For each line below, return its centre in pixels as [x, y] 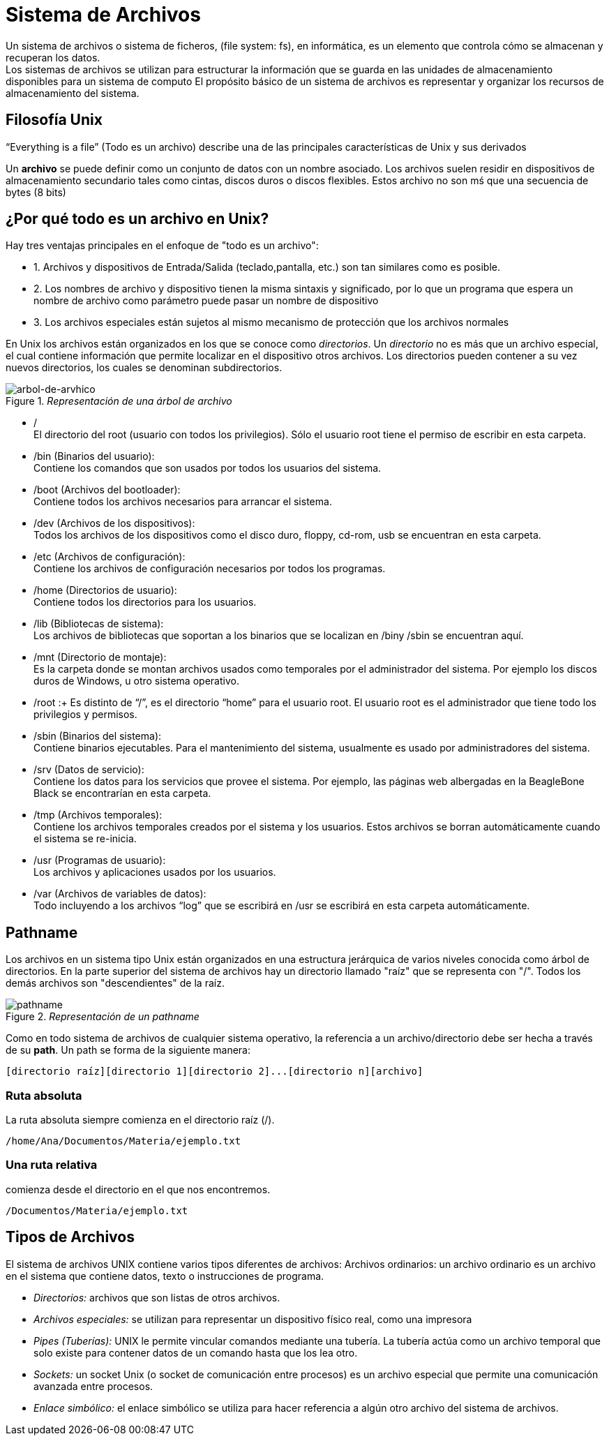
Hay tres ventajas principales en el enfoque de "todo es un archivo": [162, 246]
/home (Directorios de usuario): [105, 590]
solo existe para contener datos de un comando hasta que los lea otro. [196, 1352]
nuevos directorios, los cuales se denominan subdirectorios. [144, 368]
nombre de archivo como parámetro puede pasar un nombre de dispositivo [206, 301]
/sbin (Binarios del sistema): [98, 736]
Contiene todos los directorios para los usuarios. [145, 602]
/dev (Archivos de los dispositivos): [114, 523]
